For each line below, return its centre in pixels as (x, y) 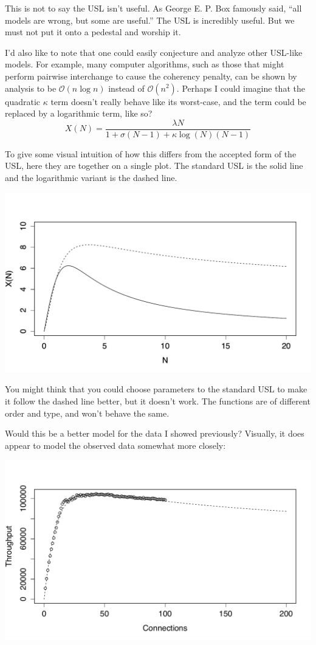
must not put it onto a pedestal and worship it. (93, 32)
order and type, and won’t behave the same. (87, 413)
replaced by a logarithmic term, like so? (79, 113)
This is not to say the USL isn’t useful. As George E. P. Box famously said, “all (153, 8)
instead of (126, 88)
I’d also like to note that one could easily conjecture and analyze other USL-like (154, 52)
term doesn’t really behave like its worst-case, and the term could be (178, 101)
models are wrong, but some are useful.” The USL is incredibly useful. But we (150, 20)
